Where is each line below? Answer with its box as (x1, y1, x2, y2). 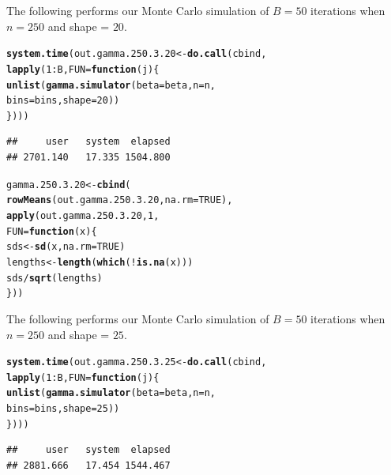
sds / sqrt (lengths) (6, 272, 103, 284)
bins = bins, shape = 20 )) (6, 95, 120, 107)
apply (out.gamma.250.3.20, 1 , (6, 209, 160, 221)
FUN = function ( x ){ (6, 225, 97, 237)
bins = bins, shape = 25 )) (6, 403, 120, 415)
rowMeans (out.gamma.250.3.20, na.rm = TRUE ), (6, 194, 233, 206)
